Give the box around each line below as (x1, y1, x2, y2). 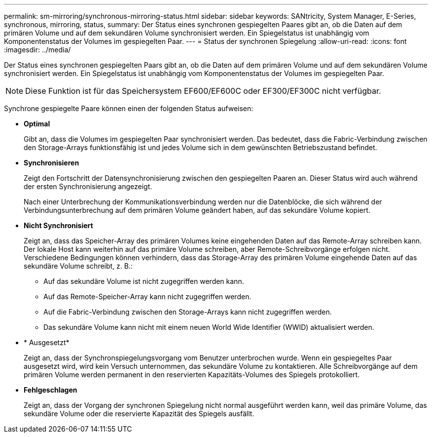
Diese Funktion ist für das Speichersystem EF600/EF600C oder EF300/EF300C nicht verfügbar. (25, 86, 381, 96)
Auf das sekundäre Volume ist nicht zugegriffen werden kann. (43, 277, 244, 285)
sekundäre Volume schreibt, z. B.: (24, 262, 133, 270)
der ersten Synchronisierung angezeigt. (24, 182, 152, 191)
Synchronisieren (24, 159, 79, 167)
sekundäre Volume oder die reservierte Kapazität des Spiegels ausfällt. (24, 409, 254, 418)
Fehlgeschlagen (24, 386, 77, 394)
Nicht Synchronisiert (24, 221, 93, 230)
